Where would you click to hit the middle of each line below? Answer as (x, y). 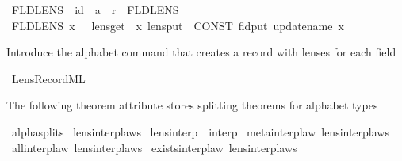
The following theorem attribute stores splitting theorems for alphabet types (192, 105)
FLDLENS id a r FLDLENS (95, 10)
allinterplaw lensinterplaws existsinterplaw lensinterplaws (154, 147)
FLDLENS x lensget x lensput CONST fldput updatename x (178, 25)
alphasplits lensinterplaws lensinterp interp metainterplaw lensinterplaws (200, 131)
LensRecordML (48, 78)
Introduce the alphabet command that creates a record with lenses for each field (201, 52)
